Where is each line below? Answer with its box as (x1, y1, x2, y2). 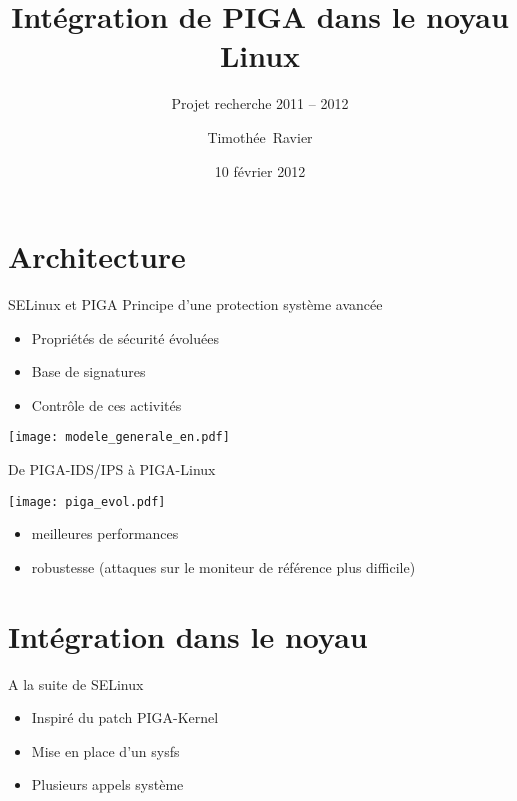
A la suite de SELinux (8, 673, 144, 694)
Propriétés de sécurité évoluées (31, 327, 219, 348)
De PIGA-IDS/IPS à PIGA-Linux (8, 459, 216, 480)
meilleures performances (31, 523, 179, 544)
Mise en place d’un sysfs (31, 740, 180, 761)
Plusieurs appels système (31, 774, 184, 795)
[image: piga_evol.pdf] (8, 494, 166, 509)
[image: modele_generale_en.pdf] (8, 430, 230, 445)
